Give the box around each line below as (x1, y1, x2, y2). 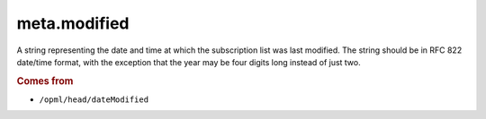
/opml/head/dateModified (39, 94, 148, 105)
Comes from (16, 74, 74, 87)
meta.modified (16, 13, 130, 33)
